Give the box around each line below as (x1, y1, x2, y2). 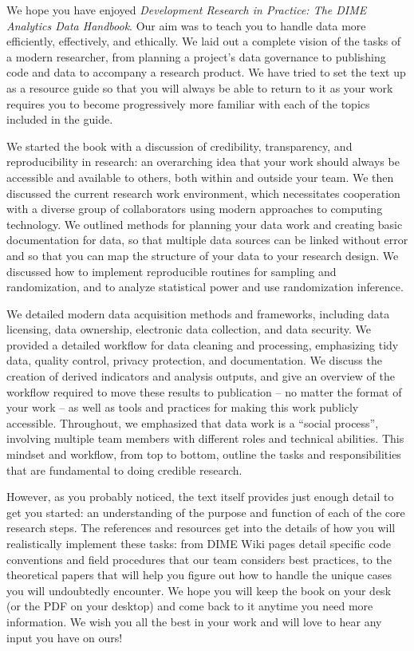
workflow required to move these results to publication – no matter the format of (6, 383, 402, 400)
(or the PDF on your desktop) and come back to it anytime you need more (6, 598, 373, 614)
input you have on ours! (6, 629, 123, 645)
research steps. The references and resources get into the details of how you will (6, 519, 396, 536)
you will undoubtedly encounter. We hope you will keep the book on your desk (6, 582, 392, 598)
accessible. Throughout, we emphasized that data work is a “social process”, (6, 414, 379, 431)
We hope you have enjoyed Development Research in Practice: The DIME (6, 2, 367, 18)
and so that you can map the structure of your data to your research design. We (6, 247, 399, 263)
